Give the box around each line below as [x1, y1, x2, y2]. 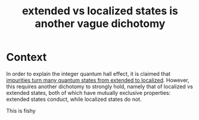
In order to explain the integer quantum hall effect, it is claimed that [6, 70, 171, 77]
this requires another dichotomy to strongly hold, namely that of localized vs [6, 82, 194, 90]
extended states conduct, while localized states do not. [6, 96, 142, 103]
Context [6, 51, 47, 64]
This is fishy [6, 107, 36, 114]
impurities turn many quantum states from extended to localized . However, [6, 76, 189, 84]
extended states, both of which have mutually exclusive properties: [6, 89, 171, 96]
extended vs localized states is [21, 4, 179, 18]
